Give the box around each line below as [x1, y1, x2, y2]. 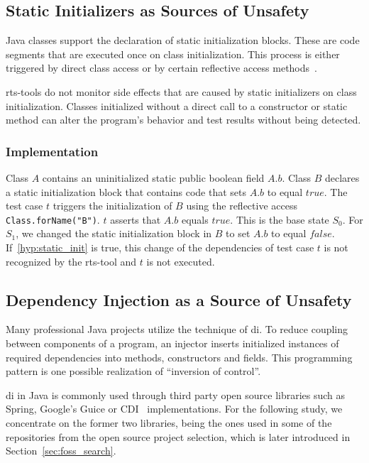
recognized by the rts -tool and [6, 254, 137, 268]
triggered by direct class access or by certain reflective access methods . [6, 60, 317, 75]
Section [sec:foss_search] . [6, 443, 116, 458]
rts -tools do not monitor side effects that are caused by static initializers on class [6, 84, 357, 99]
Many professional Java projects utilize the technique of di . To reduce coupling [6, 322, 348, 337]
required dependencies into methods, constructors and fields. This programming [6, 349, 353, 364]
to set [226, 226, 250, 241]
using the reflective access [186, 198, 297, 213]
